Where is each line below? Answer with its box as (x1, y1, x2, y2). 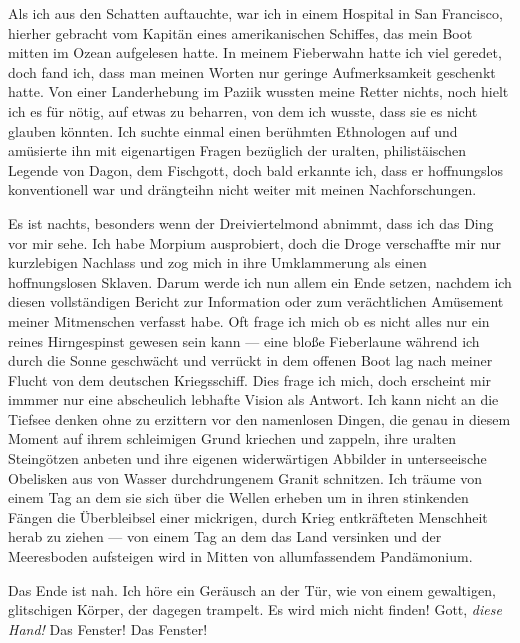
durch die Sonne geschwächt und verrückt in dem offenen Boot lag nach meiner (8, 350, 493, 371)
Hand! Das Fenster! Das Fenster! (8, 618, 208, 639)
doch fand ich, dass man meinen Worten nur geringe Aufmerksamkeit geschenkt (8, 61, 496, 82)
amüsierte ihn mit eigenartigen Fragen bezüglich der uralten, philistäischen (8, 140, 466, 161)
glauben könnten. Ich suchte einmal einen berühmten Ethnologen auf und (8, 120, 458, 141)
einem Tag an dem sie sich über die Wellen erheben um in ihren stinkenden (8, 487, 469, 508)
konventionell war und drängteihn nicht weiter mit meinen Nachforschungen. (8, 179, 477, 200)
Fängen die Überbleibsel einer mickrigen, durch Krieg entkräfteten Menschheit (8, 506, 488, 527)
